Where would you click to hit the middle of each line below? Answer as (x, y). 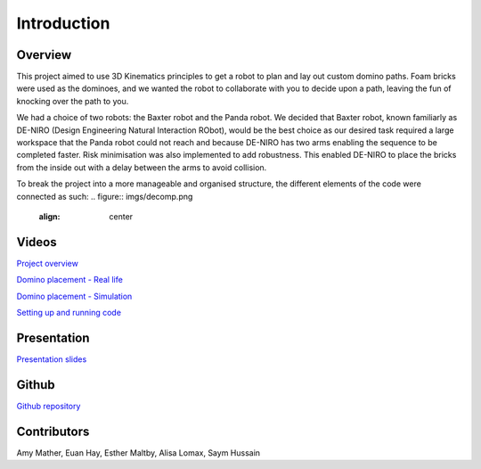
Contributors (53, 431)
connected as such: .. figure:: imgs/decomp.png (105, 196)
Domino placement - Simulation (74, 296)
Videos (37, 242)
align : (49, 216)
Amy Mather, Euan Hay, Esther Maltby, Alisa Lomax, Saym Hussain (139, 453)
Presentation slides (52, 359)
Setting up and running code (69, 313)
